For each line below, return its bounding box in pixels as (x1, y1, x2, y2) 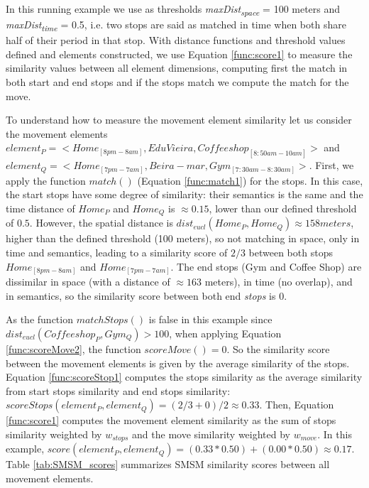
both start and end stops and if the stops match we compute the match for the (6, 75, 349, 90)
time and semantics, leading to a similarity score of (6, 245, 228, 260)
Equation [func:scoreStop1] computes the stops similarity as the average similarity (6, 369, 363, 384)
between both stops (248, 245, 333, 260)
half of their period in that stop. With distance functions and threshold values (6, 33, 346, 48)
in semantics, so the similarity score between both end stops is (6, 288, 276, 303)
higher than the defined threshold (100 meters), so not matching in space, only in (6, 231, 360, 246)
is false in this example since (148, 312, 272, 327)
